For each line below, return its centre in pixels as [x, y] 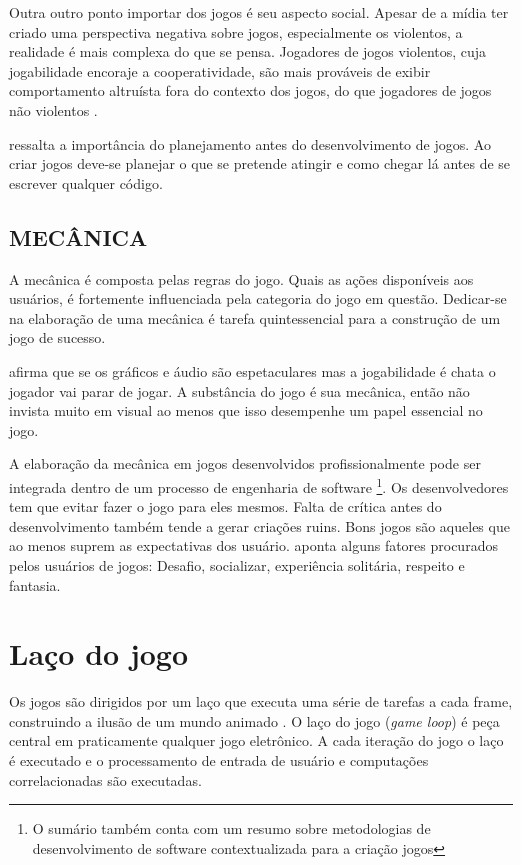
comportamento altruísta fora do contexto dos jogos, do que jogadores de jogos [250, 90]
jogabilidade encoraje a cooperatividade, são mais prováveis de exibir [220, 70]
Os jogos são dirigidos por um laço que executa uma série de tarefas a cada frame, [261, 701]
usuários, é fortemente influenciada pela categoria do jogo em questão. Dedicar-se [258, 298]
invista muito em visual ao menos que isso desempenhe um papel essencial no [246, 410]
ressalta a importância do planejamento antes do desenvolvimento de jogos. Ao [250, 143]
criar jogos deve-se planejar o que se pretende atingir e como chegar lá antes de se [260, 163]
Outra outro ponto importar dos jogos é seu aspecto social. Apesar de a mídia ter [259, 12]
